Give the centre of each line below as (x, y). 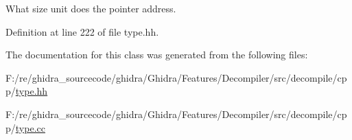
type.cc (30, 127)
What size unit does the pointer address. (91, 8)
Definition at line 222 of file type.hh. (82, 31)
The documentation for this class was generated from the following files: (157, 55)
